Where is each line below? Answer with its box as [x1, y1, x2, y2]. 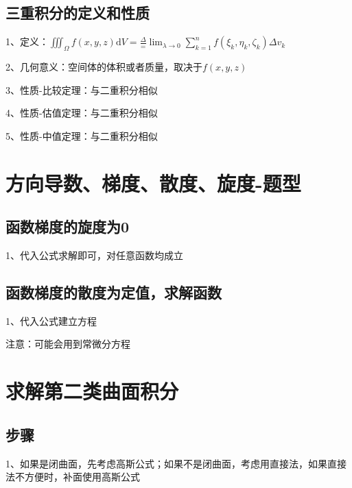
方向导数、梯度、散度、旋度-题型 [5, 169, 301, 197]
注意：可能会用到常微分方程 [5, 337, 130, 351]
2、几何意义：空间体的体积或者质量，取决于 [5, 60, 202, 73]
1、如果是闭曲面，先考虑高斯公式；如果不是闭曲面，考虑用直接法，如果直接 [5, 456, 347, 470]
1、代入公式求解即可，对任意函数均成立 [5, 247, 183, 262]
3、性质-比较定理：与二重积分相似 [5, 82, 158, 97]
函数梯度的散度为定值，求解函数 [5, 281, 222, 302]
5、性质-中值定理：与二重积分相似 [5, 128, 158, 143]
